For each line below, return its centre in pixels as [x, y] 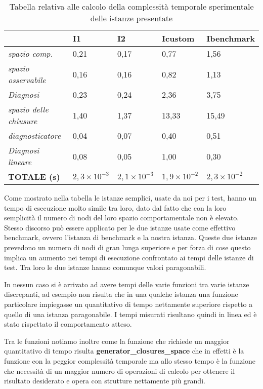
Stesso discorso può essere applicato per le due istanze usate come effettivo [120, 227]
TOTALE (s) [34, 177]
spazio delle [28, 109]
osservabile [27, 80]
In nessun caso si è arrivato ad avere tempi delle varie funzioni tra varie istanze [127, 284]
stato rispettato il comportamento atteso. [68, 324]
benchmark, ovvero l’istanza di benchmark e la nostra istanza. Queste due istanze [130, 237]
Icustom [178, 38]
